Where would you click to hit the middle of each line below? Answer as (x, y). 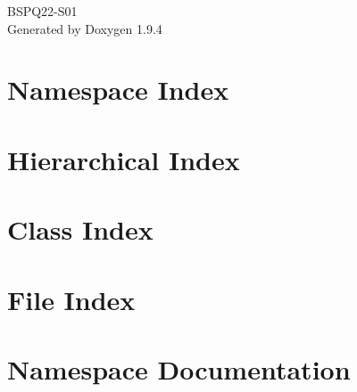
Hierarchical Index (124, 159)
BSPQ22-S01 (42, 11)
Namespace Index (118, 90)
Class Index (80, 229)
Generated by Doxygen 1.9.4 (85, 28)
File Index (71, 299)
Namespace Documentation (179, 368)
